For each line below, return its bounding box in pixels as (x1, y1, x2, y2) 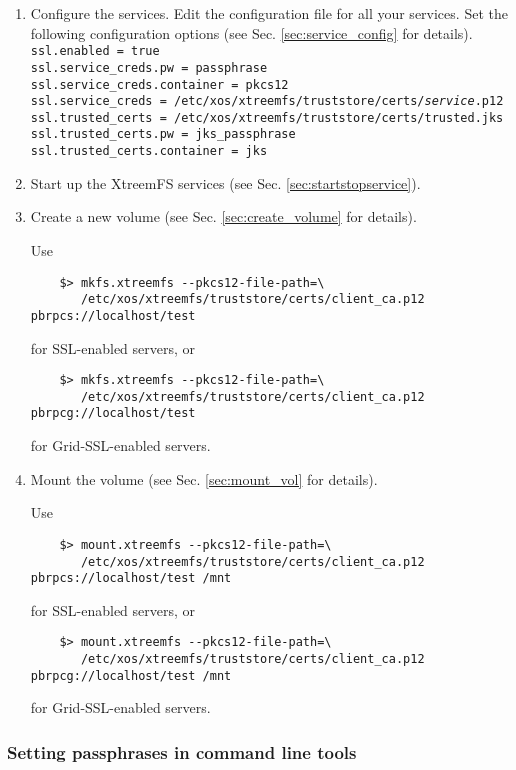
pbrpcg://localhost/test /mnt (30, 668, 232, 683)
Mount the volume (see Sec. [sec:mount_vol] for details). (30, 468, 378, 489)
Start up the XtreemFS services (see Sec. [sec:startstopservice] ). (30, 172, 421, 193)
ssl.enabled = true (30, 44, 160, 59)
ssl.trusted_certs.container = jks (30, 144, 268, 159)
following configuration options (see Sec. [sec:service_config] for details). (30, 22, 473, 43)
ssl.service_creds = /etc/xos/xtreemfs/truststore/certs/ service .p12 (30, 94, 504, 109)
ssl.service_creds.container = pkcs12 (30, 77, 289, 92)
